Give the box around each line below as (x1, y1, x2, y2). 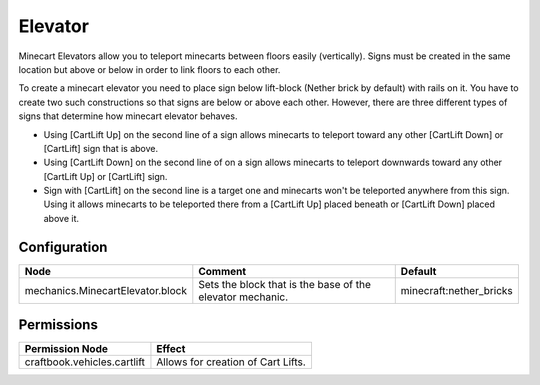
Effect (156, 342, 186, 356)
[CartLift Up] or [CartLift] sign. (43, 170, 168, 182)
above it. (43, 212, 80, 224)
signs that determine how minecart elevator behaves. (18, 110, 238, 122)
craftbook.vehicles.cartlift (24, 355, 145, 369)
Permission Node (24, 342, 109, 356)
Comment (198, 264, 247, 278)
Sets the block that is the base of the (198, 277, 372, 291)
